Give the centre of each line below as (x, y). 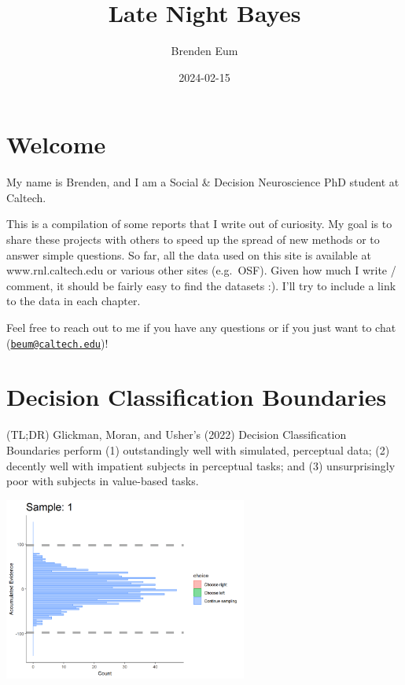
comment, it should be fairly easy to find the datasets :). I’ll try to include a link (201, 285)
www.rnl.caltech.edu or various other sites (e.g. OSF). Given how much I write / (201, 270)
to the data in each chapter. (74, 301)
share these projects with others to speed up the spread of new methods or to (193, 239)
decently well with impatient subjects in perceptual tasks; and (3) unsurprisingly (201, 465)
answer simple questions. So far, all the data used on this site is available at (189, 254)
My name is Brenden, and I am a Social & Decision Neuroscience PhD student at (203, 182)
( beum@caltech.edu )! (57, 342)
